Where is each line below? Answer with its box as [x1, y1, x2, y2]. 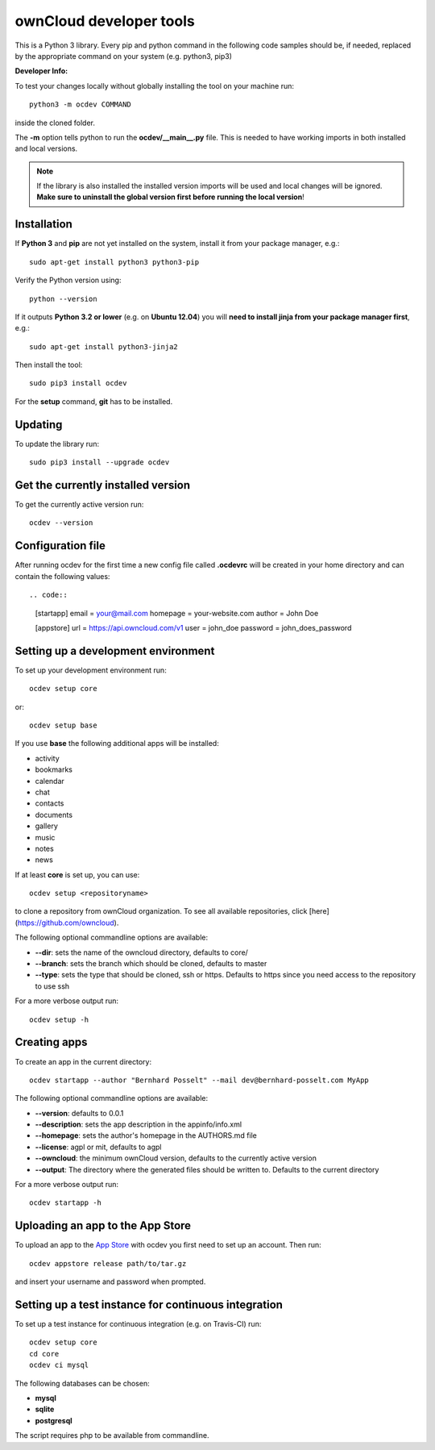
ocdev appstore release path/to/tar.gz [29, 1259, 187, 1268]
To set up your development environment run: [14, 665, 167, 675]
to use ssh [35, 981, 70, 991]
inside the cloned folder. [14, 118, 96, 127]
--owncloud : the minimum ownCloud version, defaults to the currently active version [35, 1153, 317, 1163]
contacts [35, 798, 64, 808]
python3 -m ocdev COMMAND [29, 100, 132, 109]
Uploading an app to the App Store [14, 1219, 192, 1233]
